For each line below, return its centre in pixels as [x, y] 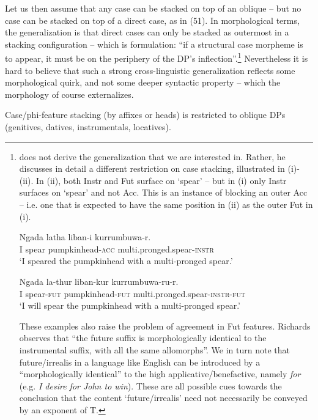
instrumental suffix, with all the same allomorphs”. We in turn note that [155, 349]
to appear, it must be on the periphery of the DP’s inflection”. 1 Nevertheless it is [157, 57]
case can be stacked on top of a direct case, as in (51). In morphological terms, [152, 20]
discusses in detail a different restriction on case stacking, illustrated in [152, 168]
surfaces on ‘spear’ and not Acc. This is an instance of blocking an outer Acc [163, 192]
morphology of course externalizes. [69, 94]
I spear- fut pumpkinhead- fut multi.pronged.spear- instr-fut [132, 293]
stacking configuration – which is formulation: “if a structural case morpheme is [154, 44]
